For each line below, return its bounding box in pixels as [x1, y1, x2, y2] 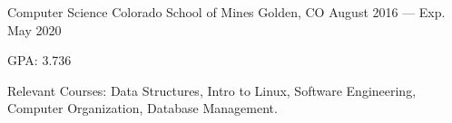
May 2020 [7, 20, 62, 39]
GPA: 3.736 [7, 51, 72, 70]
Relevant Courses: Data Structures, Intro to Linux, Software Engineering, [7, 80, 417, 99]
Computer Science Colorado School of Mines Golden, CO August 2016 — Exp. [7, 3, 446, 21]
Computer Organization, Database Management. [7, 99, 278, 118]
